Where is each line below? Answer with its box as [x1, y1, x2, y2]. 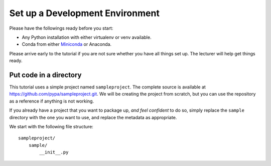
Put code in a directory [9, 70, 82, 79]
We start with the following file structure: [9, 123, 94, 129]
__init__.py [39, 149, 69, 155]
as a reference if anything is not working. [9, 98, 94, 104]
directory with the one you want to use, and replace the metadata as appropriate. [9, 114, 177, 120]
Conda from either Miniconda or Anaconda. [22, 41, 112, 47]
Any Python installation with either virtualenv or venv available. [22, 34, 152, 40]
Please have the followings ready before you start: [9, 25, 113, 31]
